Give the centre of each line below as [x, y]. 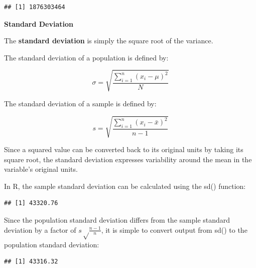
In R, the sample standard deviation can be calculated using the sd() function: [125, 186]
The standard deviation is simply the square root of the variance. [109, 41]
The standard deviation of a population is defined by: [86, 57]
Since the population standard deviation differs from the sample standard [117, 220]
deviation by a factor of [40, 229]
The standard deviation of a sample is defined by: [80, 103]
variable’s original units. [41, 169]
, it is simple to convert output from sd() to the [174, 229]
